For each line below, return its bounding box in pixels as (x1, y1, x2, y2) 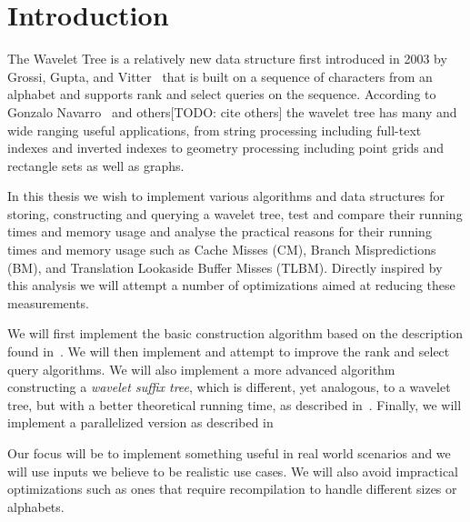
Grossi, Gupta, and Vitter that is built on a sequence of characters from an (7, 66, 433, 85)
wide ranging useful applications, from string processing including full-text (7, 120, 422, 139)
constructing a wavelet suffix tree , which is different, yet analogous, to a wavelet (7, 377, 451, 397)
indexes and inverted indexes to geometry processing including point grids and (7, 138, 445, 157)
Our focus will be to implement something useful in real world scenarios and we (7, 444, 451, 462)
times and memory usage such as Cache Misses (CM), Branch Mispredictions (7, 240, 436, 259)
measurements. (7, 293, 90, 312)
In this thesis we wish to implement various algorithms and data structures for (7, 186, 445, 206)
